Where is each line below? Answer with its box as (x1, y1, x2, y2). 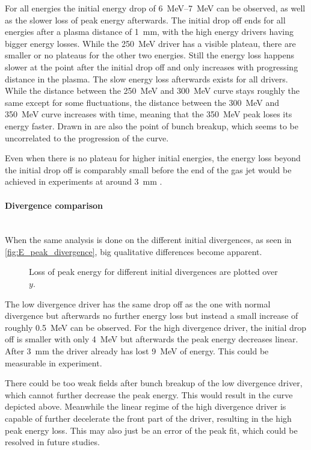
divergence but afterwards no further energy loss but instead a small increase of (5, 309, 298, 322)
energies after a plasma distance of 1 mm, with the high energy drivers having (5, 25, 294, 38)
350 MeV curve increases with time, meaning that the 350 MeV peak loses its (5, 108, 292, 120)
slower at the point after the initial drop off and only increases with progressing (5, 60, 298, 73)
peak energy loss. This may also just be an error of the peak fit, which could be (5, 424, 298, 436)
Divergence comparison (5, 199, 103, 211)
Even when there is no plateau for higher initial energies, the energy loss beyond (5, 152, 301, 164)
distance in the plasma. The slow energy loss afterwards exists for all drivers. (5, 72, 288, 85)
